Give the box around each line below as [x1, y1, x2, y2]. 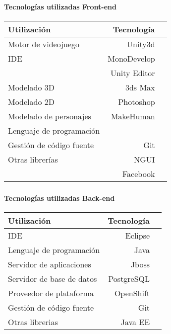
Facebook [122, 168, 155, 180]
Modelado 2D [8, 96, 55, 108]
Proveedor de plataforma [8, 287, 94, 299]
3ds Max [125, 82, 155, 93]
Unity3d [127, 38, 155, 50]
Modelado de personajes [8, 110, 91, 122]
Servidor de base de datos [8, 273, 97, 285]
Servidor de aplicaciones [8, 258, 91, 270]
